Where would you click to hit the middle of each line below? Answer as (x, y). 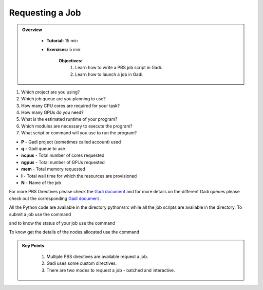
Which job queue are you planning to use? (63, 99)
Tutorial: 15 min (62, 40)
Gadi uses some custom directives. (82, 263)
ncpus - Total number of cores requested (63, 155)
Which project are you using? (51, 92)
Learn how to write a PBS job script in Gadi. (119, 68)
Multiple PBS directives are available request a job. (97, 257)
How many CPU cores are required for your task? (71, 106)
